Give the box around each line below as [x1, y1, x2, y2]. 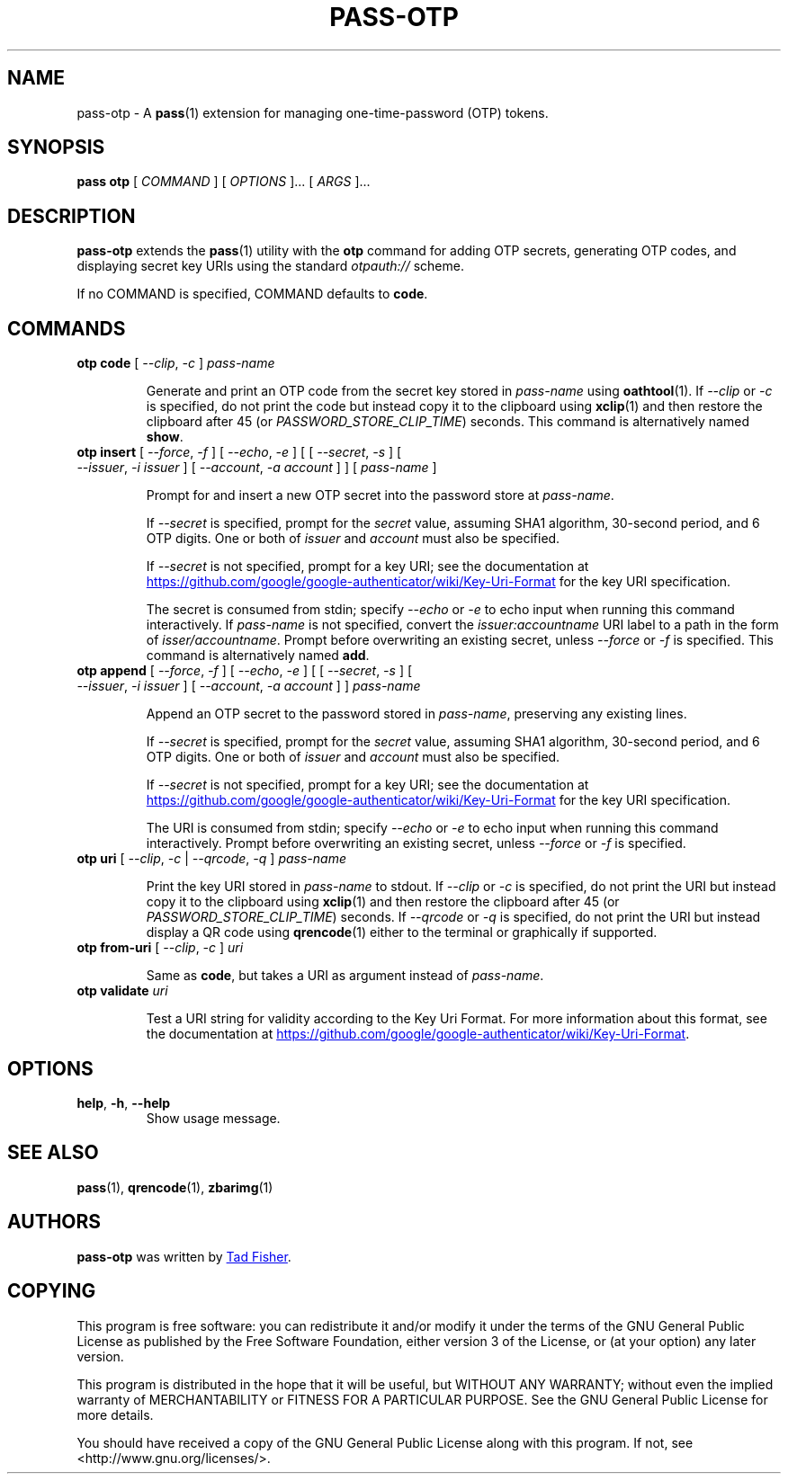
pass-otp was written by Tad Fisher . [76, 1248, 291, 1264]
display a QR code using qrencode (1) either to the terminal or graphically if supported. [146, 924, 658, 941]
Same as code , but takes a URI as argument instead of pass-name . [146, 968, 544, 984]
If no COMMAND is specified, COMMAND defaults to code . [76, 286, 428, 302]
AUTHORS [7, 1210, 102, 1234]
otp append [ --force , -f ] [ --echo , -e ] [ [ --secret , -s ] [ [76, 663, 413, 679]
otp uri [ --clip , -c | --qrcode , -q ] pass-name [76, 851, 346, 867]
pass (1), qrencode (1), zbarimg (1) [76, 1179, 273, 1195]
